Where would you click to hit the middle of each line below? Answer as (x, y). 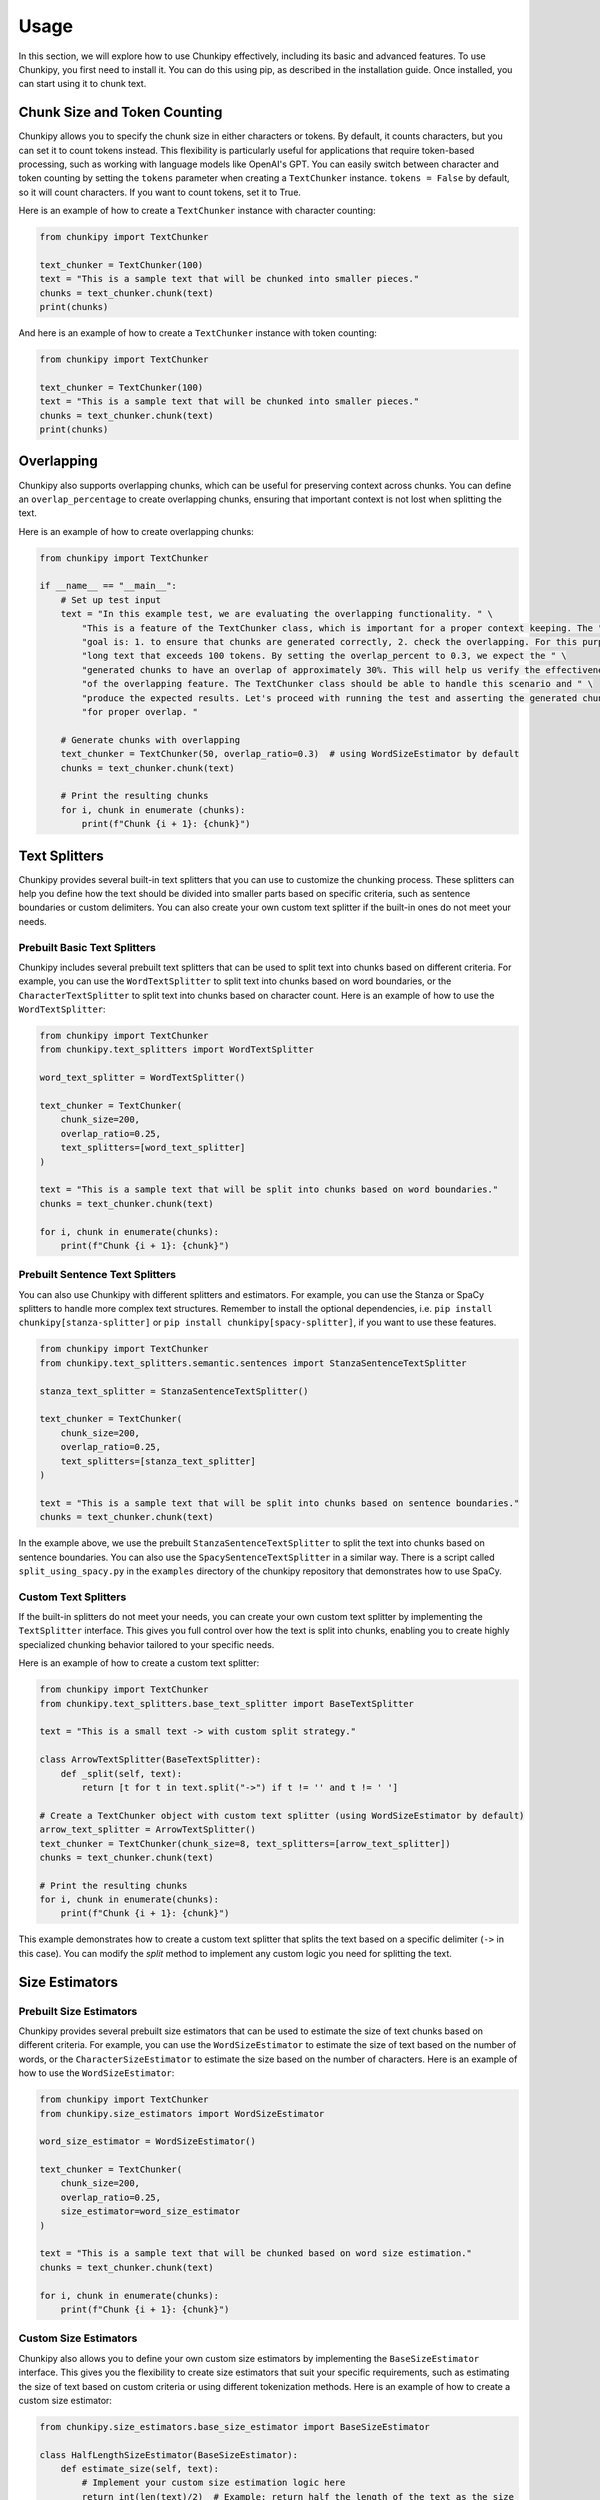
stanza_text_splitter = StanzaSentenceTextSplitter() (174, 1391)
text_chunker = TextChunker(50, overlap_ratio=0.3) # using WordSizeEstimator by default (290, 754)
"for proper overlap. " (140, 711)
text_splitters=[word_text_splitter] (153, 1148)
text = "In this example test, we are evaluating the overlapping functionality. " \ (277, 614)
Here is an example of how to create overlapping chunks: (136, 531)
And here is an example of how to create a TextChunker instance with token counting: (197, 333)
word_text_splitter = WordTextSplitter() (142, 1078)
